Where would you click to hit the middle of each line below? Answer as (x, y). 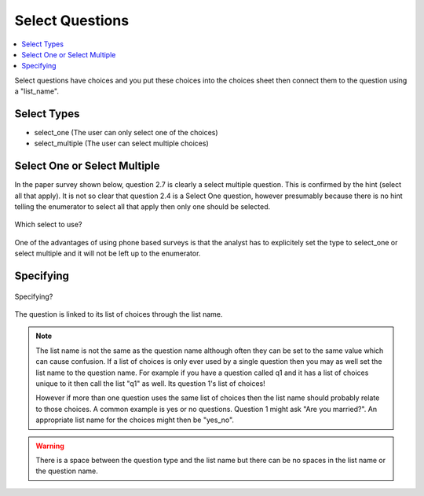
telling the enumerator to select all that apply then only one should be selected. (143, 207)
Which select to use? (48, 225)
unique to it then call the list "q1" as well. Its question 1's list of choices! (151, 384)
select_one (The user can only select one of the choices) (126, 133)
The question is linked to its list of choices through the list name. (119, 314)
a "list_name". (37, 91)
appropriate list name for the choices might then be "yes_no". (135, 420)
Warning (50, 446)
